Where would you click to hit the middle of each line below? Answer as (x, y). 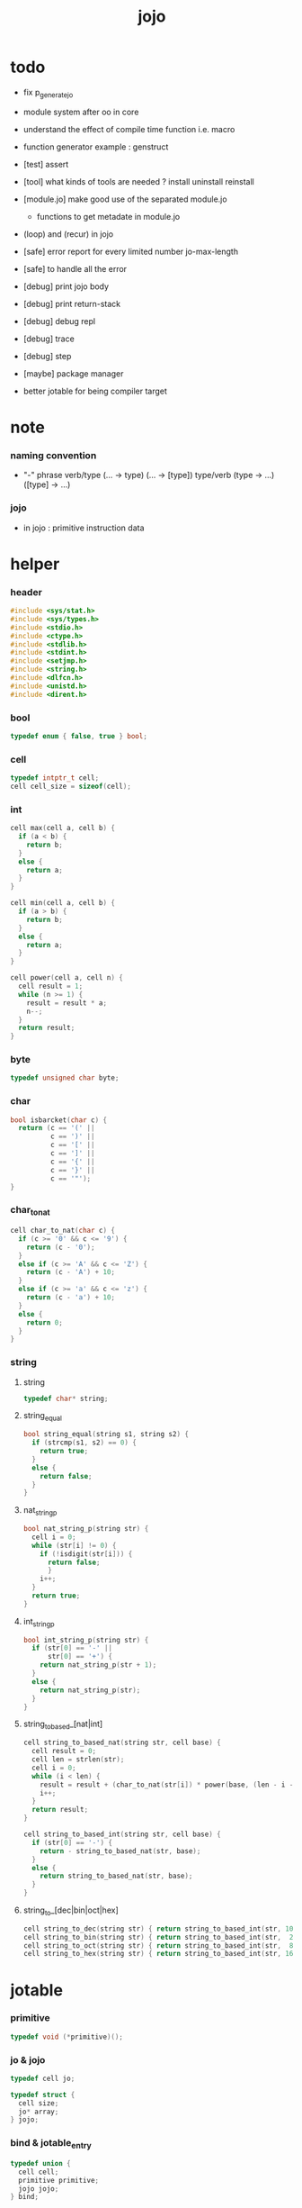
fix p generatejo (48, 93)
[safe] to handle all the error (75, 268)
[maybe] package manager (73, 373)
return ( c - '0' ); (61, 1247)
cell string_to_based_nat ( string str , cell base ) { (122, 1743)
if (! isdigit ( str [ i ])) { (86, 1554)
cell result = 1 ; (51, 986)
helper (35, 564)
